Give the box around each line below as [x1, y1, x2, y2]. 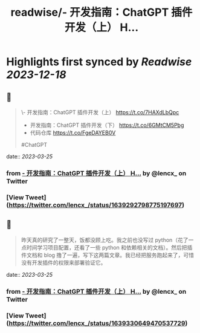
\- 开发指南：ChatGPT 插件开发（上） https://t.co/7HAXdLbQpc [21, 109, 179, 115]
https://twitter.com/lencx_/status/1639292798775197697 [8, 201, 182, 209]
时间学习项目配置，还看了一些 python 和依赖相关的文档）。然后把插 [26, 244, 193, 251]
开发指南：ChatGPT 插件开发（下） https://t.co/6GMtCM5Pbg [30, 121, 184, 129]
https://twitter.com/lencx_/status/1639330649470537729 [8, 318, 185, 327]
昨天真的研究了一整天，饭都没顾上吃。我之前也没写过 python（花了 [21, 236, 189, 244]
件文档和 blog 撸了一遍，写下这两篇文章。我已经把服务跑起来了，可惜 [21, 251, 195, 259]
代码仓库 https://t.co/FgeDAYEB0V [30, 129, 116, 136]
